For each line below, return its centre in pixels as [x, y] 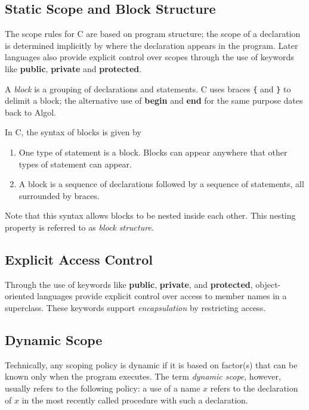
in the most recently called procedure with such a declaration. [135, 400]
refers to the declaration [254, 388]
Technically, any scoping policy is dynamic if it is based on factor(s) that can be [151, 364]
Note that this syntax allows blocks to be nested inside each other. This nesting [150, 215]
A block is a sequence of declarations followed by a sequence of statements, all [161, 184]
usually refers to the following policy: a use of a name [103, 388]
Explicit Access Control [79, 259]
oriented [20, 296]
